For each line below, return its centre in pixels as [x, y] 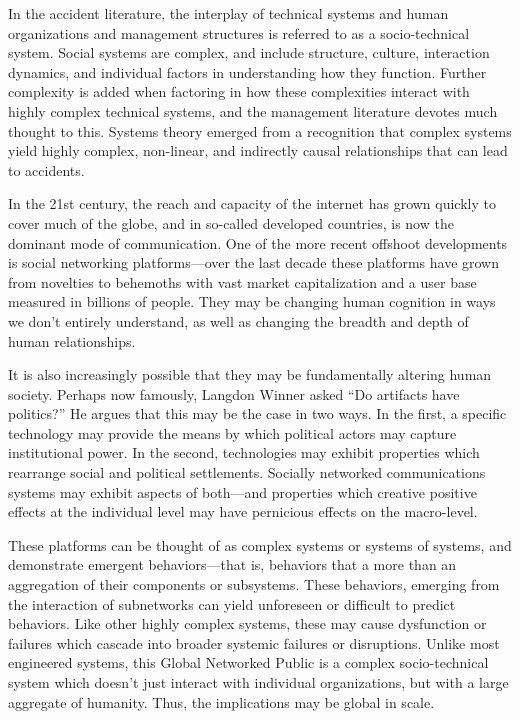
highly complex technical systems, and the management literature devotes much [253, 110]
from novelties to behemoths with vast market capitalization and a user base [242, 281]
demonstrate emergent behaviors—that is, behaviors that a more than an [232, 564]
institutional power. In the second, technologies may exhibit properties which [244, 452]
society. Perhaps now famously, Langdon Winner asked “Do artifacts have [234, 393]
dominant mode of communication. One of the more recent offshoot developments [258, 242]
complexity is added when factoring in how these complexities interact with [239, 91]
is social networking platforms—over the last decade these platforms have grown [254, 262]
